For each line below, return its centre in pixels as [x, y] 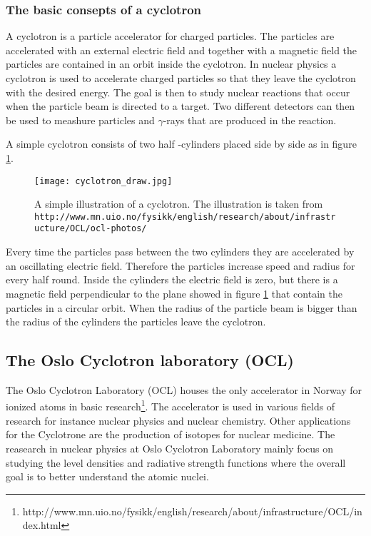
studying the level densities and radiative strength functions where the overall [176, 462]
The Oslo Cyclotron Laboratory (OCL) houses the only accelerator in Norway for [184, 389]
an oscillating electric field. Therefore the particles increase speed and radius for [181, 265]
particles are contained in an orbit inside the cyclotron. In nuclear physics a [171, 64]
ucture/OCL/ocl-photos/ [91, 229]
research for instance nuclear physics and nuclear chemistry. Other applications [178, 420]
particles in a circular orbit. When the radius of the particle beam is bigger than [182, 307]
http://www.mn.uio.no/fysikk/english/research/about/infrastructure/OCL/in [192, 511]
